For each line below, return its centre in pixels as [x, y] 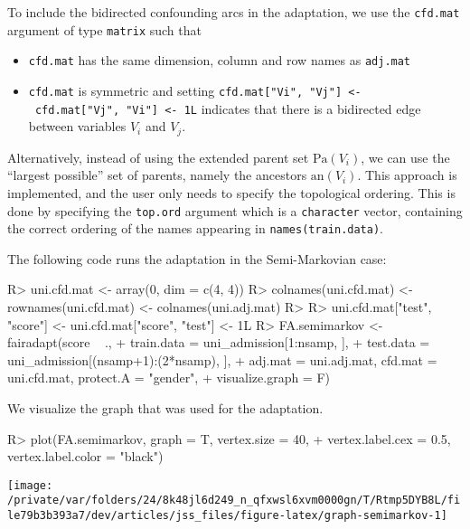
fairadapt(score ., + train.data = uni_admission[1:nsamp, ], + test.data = [219, 342]
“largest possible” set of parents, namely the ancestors [157, 175]
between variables [77, 126]
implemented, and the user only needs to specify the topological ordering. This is [231, 192]
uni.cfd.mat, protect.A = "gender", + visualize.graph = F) [169, 378]
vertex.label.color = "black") [85, 456]
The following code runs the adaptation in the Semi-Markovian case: [197, 258]
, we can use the [405, 157]
